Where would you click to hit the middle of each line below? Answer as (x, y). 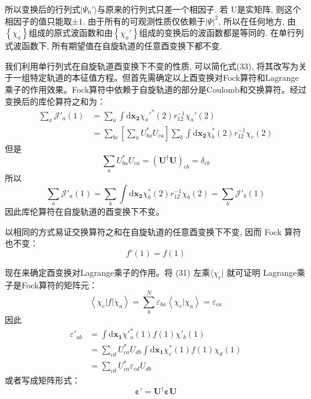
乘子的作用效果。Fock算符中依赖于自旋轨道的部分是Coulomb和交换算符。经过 (156, 89)
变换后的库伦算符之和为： (55, 101)
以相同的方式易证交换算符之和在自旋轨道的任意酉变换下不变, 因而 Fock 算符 (153, 231)
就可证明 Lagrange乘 (266, 272)
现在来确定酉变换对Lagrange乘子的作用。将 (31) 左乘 (108, 272)
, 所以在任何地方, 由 (257, 21)
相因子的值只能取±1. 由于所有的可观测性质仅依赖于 (105, 21)
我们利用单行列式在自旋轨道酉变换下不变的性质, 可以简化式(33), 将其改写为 (152, 66)
